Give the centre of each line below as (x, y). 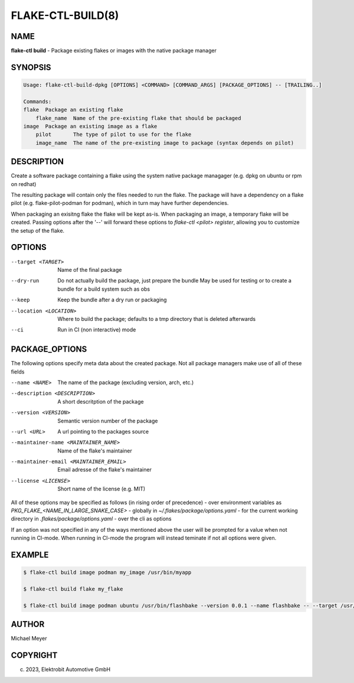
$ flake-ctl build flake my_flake (73, 589)
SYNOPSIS (31, 67)
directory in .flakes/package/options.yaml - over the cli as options (91, 519)
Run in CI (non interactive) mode (97, 330)
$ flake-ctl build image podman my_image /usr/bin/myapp (107, 573)
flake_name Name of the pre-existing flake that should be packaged (138, 118)
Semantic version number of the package (108, 421)
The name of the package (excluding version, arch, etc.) (126, 382)
